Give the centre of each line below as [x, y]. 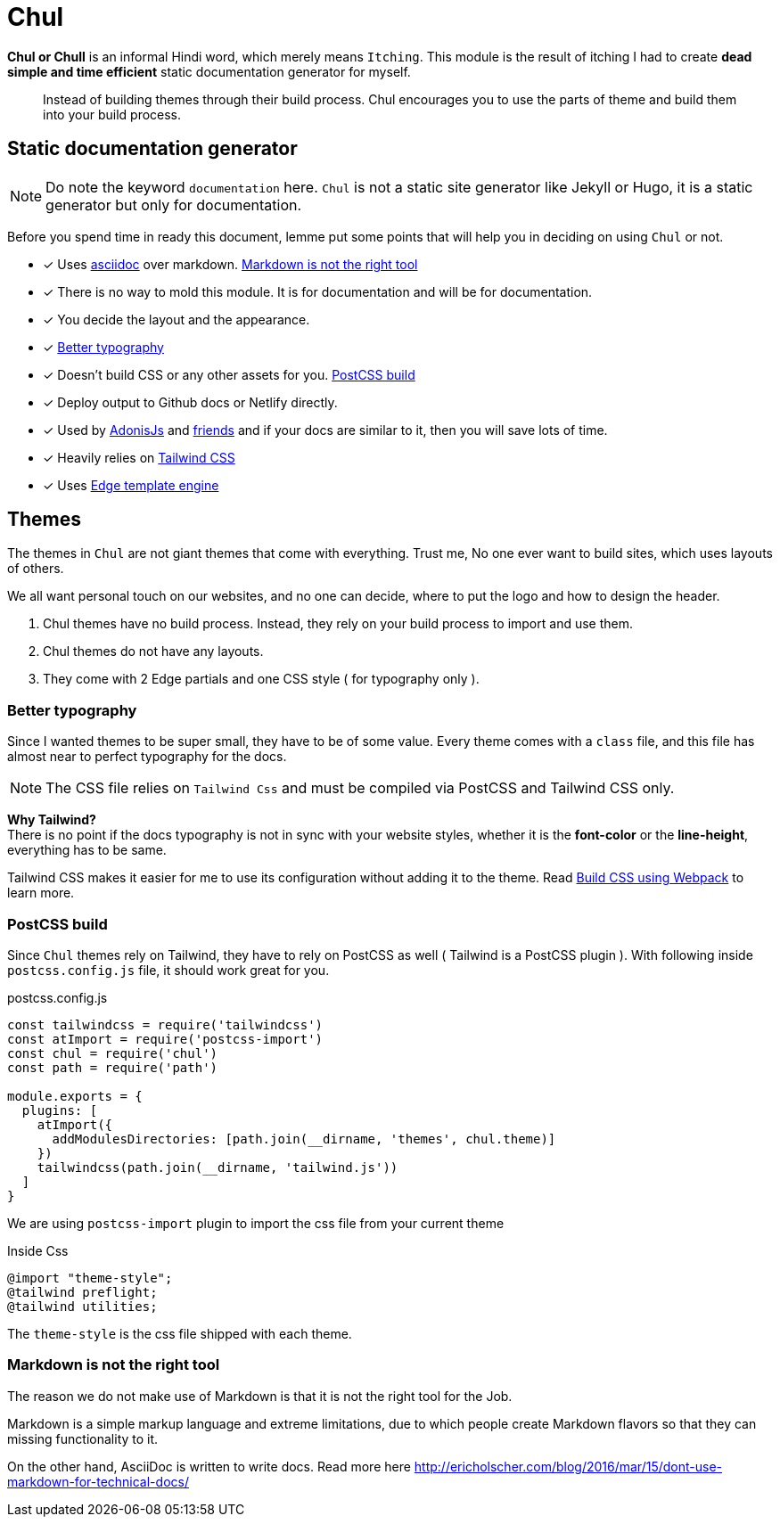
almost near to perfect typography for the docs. [147, 757]
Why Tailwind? [52, 820]
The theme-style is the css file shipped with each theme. [180, 1333]
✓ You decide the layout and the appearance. [177, 319]
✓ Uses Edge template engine [131, 485]
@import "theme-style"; [90, 1278]
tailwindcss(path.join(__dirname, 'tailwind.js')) [218, 1167]
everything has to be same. [87, 850]
